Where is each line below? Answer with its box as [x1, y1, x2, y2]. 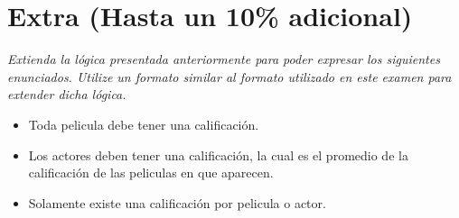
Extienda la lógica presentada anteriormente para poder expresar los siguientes [7, 50, 440, 68]
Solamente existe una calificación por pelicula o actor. [28, 193, 326, 212]
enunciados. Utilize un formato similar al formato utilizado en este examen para [7, 67, 452, 86]
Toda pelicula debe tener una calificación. [28, 114, 259, 133]
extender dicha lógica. [7, 85, 126, 104]
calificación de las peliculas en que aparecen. [28, 163, 274, 182]
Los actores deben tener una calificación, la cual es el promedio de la [28, 145, 408, 164]
